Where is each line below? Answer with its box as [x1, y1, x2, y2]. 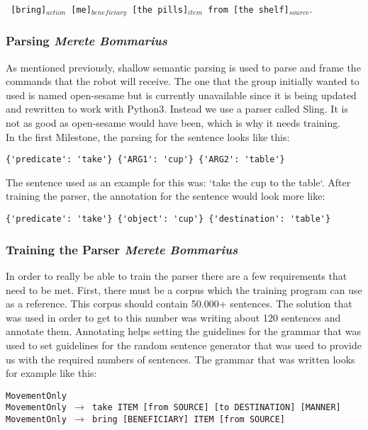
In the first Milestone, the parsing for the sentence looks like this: [6, 129, 290, 144]
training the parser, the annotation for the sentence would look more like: [6, 188, 325, 203]
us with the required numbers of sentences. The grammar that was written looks [6, 351, 355, 366]
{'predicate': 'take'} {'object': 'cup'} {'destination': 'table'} [6, 214, 331, 225]
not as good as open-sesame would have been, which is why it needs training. [6, 115, 341, 130]
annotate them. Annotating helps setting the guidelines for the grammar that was [6, 324, 361, 339]
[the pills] [132, 5, 189, 15]
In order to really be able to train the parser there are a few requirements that [6, 268, 347, 283]
